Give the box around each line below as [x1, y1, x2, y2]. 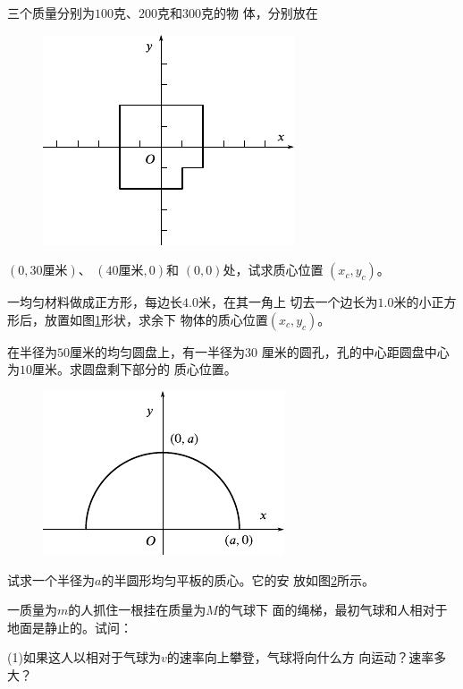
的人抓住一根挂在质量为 [68, 600, 206, 619]
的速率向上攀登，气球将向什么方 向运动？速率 [166, 648, 434, 667]
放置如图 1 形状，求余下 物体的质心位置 [44, 310, 268, 328]
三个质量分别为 [7, 4, 95, 21]
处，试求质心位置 [223, 260, 324, 279]
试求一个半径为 [7, 570, 95, 589]
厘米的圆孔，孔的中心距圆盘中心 [261, 342, 450, 361]
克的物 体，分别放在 [201, 4, 318, 21]
